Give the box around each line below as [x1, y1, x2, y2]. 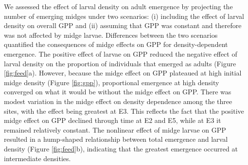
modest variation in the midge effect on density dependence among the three [4, 96, 232, 106]
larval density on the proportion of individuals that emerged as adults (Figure [4, 58, 236, 68]
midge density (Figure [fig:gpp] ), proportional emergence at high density [4, 77, 219, 87]
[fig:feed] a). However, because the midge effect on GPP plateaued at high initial [4, 68, 242, 78]
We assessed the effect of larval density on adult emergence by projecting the [4, 1, 233, 11]
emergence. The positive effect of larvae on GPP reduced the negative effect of [4, 48, 237, 59]
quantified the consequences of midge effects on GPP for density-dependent [4, 39, 228, 49]
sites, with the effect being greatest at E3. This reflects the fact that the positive [4, 105, 244, 116]
